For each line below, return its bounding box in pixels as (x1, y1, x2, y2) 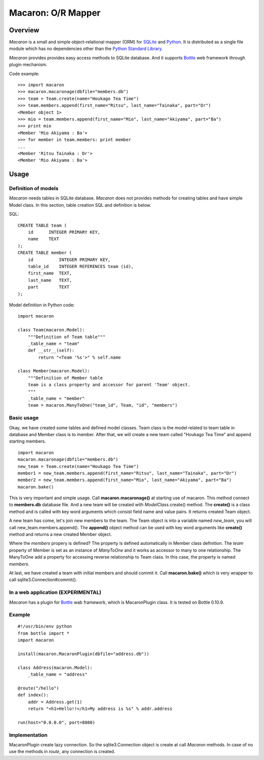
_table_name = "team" (27, 341, 80, 346)
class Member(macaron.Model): (18, 368, 90, 374)
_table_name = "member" (27, 396, 85, 401)
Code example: (9, 71, 40, 76)
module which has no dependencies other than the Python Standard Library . (9, 46, 163, 51)
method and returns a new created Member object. (9, 532, 112, 538)
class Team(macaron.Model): (18, 327, 85, 333)
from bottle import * (18, 630, 69, 636)
